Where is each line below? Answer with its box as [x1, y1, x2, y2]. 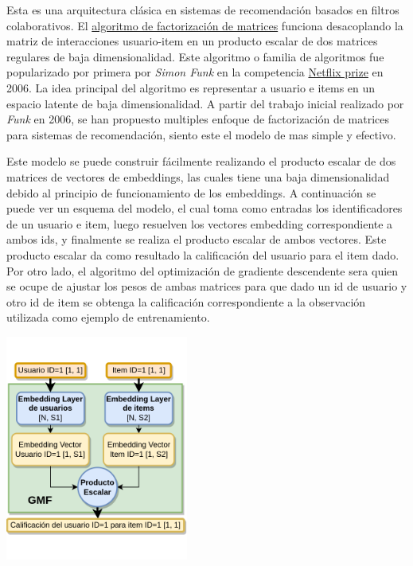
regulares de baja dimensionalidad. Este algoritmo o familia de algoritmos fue [6, 48, 384, 64]
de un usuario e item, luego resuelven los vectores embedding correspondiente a [6, 215, 393, 232]
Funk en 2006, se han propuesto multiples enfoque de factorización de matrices [6, 111, 390, 127]
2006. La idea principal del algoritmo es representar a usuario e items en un [6, 79, 376, 96]
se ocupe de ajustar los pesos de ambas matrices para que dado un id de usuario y [6, 278, 407, 295]
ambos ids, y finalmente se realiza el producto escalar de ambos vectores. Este [6, 231, 387, 248]
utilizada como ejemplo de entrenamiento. [6, 309, 210, 326]
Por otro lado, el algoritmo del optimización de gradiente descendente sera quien [6, 262, 399, 279]
